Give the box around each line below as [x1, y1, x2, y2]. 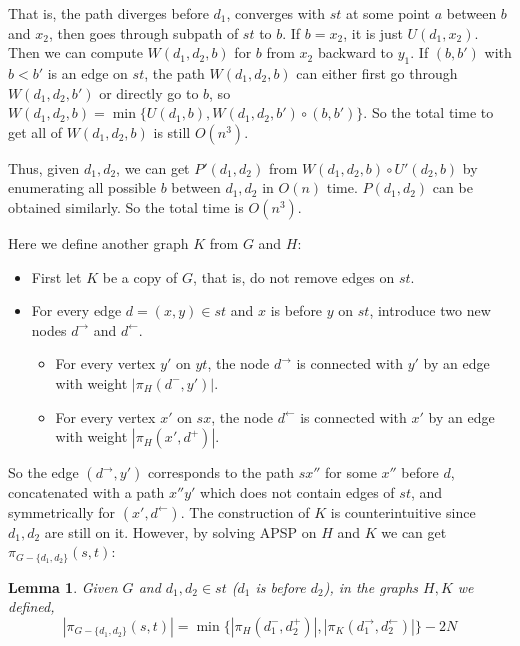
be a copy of [102, 266, 178, 287]
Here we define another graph [8, 232, 189, 253]
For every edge [31, 300, 122, 321]
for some [325, 462, 377, 483]
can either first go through [296, 62, 458, 83]
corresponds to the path [147, 462, 294, 483]
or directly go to [99, 82, 199, 103]
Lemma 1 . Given [8, 576, 118, 597]
